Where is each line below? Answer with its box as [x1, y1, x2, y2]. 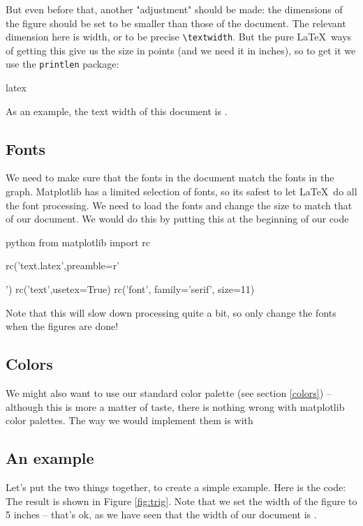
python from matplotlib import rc [6, 234, 151, 249]
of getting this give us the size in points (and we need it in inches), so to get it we [6, 43, 356, 57]
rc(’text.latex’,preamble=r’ [6, 258, 120, 273]
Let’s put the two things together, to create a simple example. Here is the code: [6, 480, 346, 495]
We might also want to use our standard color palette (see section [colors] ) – [6, 386, 332, 400]
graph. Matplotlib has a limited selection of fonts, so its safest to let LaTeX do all [6, 184, 357, 199]
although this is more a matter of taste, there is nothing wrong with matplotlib [6, 399, 345, 414]
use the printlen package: [6, 57, 119, 71]
